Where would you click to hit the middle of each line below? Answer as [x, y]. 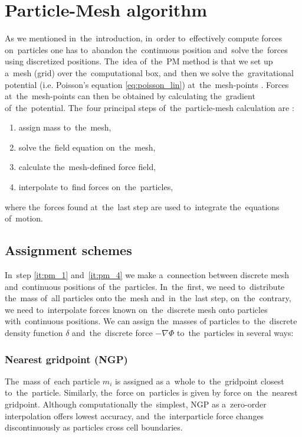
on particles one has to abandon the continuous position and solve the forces [146, 49]
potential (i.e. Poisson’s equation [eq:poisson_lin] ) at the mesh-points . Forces [147, 84]
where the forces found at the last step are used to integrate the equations [142, 206]
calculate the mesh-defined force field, [87, 167]
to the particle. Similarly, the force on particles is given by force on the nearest [151, 392]
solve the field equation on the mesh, [87, 147]
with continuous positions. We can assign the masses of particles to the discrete [151, 321]
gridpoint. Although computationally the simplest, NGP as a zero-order [136, 404]
